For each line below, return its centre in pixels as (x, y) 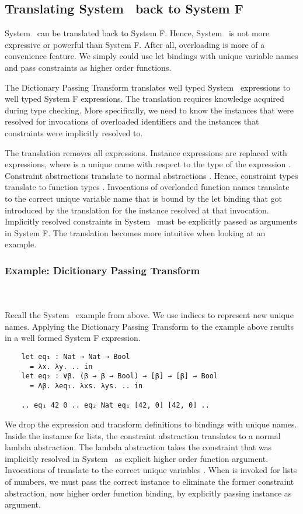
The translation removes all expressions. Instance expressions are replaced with (146, 152)
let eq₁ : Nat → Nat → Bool (76, 357)
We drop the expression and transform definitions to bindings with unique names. (151, 424)
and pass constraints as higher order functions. (88, 67)
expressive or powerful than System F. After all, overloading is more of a (135, 44)
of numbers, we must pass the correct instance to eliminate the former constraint (149, 481)
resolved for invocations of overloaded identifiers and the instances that (132, 121)
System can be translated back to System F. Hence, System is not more (137, 33)
